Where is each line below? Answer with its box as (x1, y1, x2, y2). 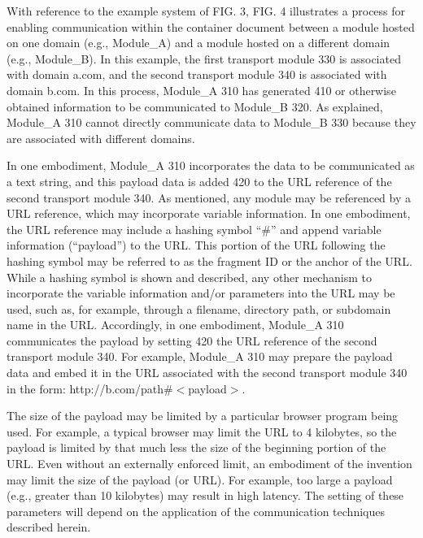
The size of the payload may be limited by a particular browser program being (7, 407, 399, 424)
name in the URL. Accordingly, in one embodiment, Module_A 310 (7, 316, 344, 333)
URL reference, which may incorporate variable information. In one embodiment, (7, 205, 411, 222)
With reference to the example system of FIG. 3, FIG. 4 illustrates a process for (7, 2, 406, 19)
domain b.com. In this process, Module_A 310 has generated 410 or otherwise (7, 81, 396, 98)
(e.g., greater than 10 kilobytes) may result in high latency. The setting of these (7, 487, 404, 504)
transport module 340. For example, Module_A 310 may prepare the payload (7, 348, 393, 365)
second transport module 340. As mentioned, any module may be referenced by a (7, 189, 411, 206)
